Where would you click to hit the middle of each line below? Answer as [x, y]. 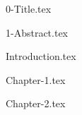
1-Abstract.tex [37, 32]
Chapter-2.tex [36, 103]
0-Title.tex [29, 8]
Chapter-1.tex [36, 79]
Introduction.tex [41, 56]
